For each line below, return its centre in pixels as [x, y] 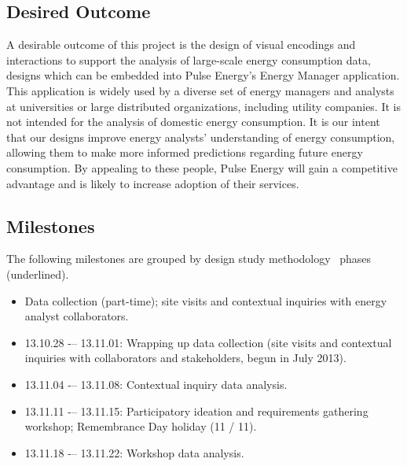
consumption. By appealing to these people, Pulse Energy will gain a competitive [202, 167]
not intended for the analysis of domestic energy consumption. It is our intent [193, 122]
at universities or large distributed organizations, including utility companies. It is [203, 106]
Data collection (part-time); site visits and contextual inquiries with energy [206, 300]
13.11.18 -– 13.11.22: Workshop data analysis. [134, 452]
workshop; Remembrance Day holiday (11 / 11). [141, 426]
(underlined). [38, 274]
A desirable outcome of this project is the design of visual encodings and [181, 44]
